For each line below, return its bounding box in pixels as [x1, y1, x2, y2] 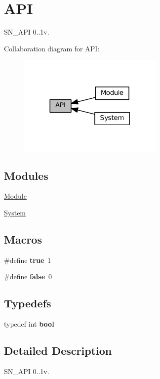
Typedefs [4, 295, 51, 311]
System [4, 207, 26, 217]
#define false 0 [4, 271, 52, 282]
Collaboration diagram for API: [4, 43, 100, 53]
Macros [4, 231, 42, 247]
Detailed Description [4, 343, 112, 358]
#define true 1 [4, 254, 51, 265]
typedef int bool [4, 319, 54, 329]
